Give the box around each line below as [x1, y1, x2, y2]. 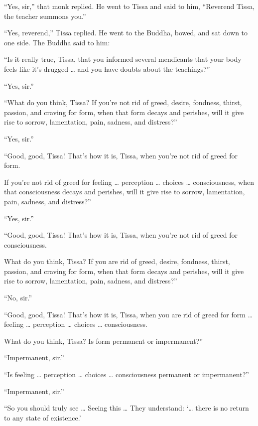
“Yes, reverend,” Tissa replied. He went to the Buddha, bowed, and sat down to [4, 27, 248, 38]
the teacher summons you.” [4, 10, 86, 21]
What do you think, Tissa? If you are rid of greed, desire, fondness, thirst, [4, 256, 230, 267]
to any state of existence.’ [4, 412, 81, 423]
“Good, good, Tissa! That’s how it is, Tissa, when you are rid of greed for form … [4, 309, 253, 319]
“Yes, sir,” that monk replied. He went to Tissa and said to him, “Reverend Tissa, [4, 1, 255, 11]
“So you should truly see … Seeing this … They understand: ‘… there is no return [4, 403, 249, 413]
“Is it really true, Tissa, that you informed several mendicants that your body [4, 54, 242, 64]
